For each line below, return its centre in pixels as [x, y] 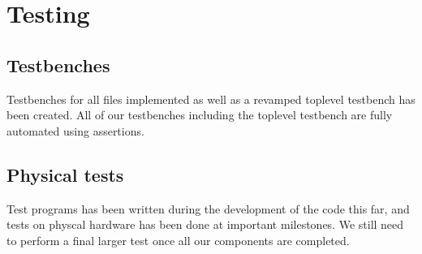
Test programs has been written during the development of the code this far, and [208, 208]
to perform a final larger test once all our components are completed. [178, 240]
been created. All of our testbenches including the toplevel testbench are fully [200, 115]
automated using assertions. [75, 130]
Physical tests [65, 174]
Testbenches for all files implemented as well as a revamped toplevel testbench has [211, 99]
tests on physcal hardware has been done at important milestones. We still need [205, 224]
